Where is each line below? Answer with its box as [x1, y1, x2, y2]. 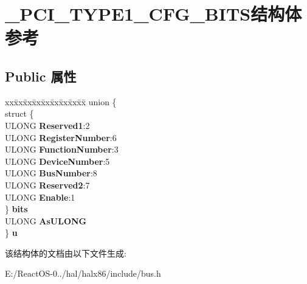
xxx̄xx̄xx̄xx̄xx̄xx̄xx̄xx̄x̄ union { [5, 95, 117, 108]
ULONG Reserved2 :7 [5, 178, 90, 191]
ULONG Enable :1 [5, 190, 75, 203]
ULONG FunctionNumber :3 [5, 143, 119, 156]
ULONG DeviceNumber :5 [5, 154, 110, 167]
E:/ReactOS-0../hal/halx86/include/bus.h [5, 267, 161, 280]
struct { [5, 107, 34, 120]
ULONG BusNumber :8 [5, 167, 97, 179]
